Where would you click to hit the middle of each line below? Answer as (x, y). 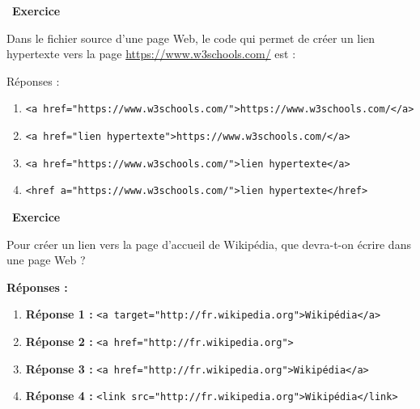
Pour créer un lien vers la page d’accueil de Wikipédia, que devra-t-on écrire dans (209, 244)
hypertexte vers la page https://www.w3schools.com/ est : (151, 54)
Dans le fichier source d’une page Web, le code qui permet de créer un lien (191, 38)
